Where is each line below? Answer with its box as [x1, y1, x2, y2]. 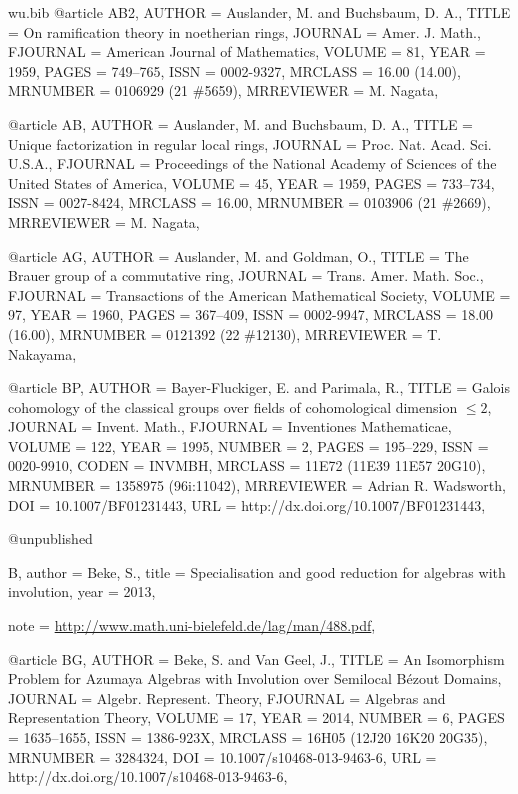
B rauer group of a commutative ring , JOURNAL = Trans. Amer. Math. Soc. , [8, 265, 484, 286]
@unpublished [8, 528, 93, 549]
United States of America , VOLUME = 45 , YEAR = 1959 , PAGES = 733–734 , [8, 172, 495, 193]
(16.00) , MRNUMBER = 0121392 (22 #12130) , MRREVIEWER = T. [8, 323, 442, 344]
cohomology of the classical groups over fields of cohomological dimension [8, 396, 458, 417]
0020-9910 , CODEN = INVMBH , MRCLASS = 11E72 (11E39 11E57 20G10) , [8, 455, 486, 476]
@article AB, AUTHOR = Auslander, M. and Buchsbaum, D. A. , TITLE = [8, 113, 473, 134]
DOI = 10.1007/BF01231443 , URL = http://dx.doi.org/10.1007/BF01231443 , [8, 494, 486, 515]
